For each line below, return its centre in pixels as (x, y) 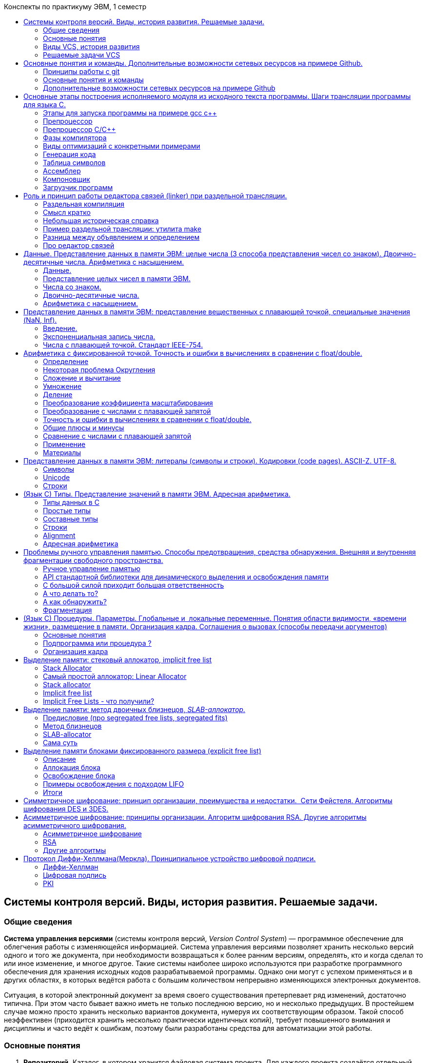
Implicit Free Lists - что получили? (99, 701)
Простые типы (67, 511)
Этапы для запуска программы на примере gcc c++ (130, 113)
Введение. (60, 328)
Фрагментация (68, 610)
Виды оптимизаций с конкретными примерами (122, 146)
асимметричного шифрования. (75, 825)
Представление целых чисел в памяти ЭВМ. (117, 279)
